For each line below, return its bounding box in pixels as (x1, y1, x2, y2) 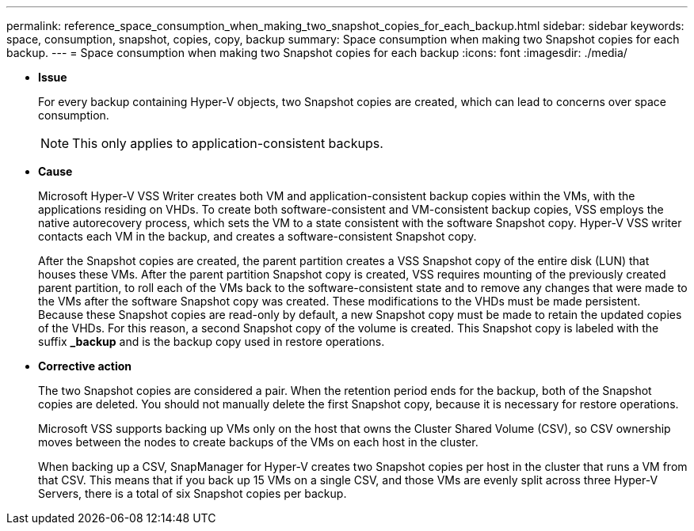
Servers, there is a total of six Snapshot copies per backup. (38, 487, 347, 500)
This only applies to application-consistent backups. (72, 135, 383, 151)
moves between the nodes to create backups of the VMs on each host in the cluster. (38, 435, 479, 449)
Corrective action (38, 359, 132, 373)
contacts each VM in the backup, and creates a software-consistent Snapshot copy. (38, 229, 477, 243)
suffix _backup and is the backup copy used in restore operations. (38, 335, 385, 348)
